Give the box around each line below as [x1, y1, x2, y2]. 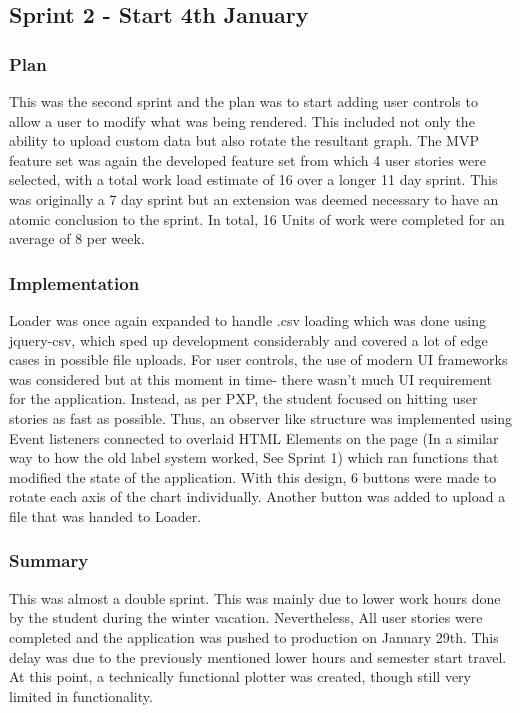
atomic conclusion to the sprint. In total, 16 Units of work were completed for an [9, 208, 505, 229]
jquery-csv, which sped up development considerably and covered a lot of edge [9, 329, 488, 350]
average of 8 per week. [9, 228, 145, 249]
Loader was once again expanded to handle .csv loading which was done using [9, 309, 486, 330]
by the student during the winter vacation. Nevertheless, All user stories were [9, 607, 483, 628]
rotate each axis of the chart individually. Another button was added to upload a [9, 486, 506, 507]
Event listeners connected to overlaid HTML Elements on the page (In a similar [9, 427, 499, 448]
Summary [9, 548, 89, 573]
